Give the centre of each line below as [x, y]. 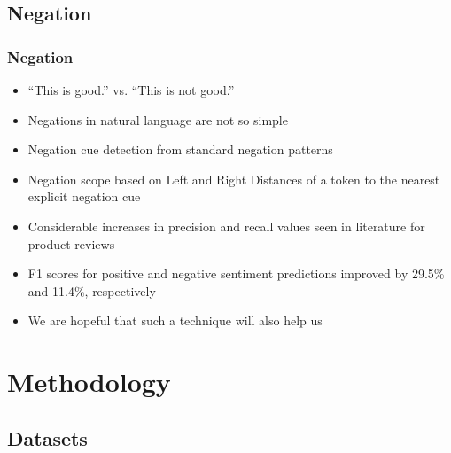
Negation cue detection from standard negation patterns [180, 149]
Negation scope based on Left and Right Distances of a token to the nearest [234, 179]
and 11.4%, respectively [92, 290]
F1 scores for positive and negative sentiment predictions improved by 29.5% [236, 273]
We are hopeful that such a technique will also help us [175, 320]
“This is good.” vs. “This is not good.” [131, 90]
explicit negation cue [84, 196]
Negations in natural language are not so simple [158, 119]
